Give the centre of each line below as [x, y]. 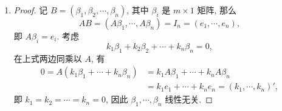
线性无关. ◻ [189, 99]
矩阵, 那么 [217, 10]
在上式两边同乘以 [48, 58]
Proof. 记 [31, 10]
